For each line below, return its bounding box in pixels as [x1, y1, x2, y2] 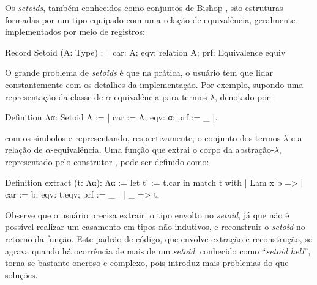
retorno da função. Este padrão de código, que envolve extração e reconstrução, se [5, 232, 312, 245]
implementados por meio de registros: [5, 25, 145, 38]
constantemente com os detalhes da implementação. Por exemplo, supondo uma [5, 78, 304, 91]
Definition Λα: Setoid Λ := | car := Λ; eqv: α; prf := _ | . [5, 111, 218, 124]
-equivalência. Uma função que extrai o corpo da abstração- [51, 143, 274, 156]
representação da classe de [5, 90, 103, 103]
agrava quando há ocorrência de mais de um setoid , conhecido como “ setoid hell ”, [5, 244, 311, 257]
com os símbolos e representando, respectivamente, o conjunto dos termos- [5, 131, 283, 144]
